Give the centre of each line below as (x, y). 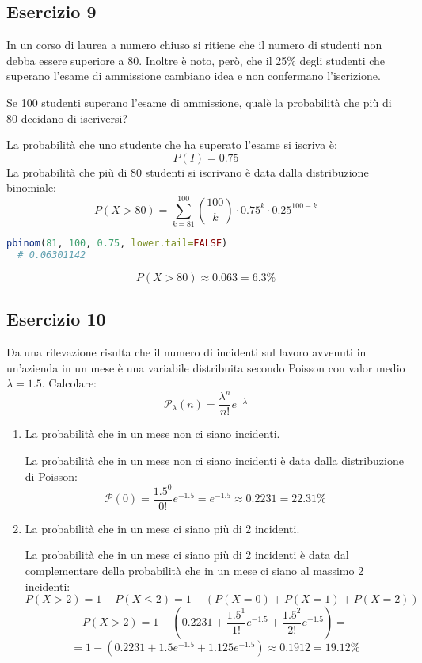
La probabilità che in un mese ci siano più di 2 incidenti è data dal (187, 555)
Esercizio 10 (56, 319)
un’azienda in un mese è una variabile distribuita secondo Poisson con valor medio (206, 367)
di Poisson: (51, 476)
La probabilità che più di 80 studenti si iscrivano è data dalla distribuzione (188, 171)
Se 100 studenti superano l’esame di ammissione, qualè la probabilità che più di (199, 102)
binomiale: (32, 187)
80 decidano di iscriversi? (67, 118)
